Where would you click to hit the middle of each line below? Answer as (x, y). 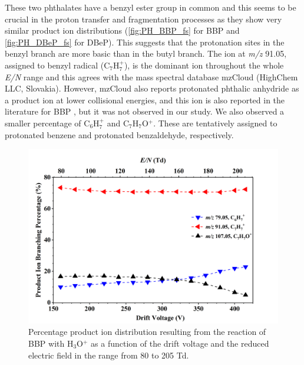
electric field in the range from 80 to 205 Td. (109, 355)
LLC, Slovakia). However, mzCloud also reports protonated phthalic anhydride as (152, 88)
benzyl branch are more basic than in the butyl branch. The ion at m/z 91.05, (146, 53)
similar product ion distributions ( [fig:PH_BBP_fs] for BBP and (122, 30)
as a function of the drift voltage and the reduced (180, 343)
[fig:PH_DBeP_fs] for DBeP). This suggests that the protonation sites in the (145, 42)
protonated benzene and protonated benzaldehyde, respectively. (119, 134)
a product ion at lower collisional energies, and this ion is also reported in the (145, 100)
